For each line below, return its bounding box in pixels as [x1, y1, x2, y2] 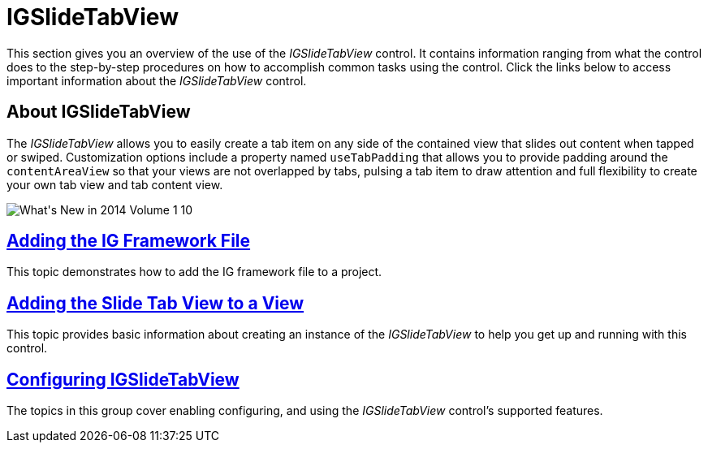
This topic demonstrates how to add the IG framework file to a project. [6, 265, 382, 279]
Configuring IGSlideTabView [6, 369, 240, 390]
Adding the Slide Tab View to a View [6, 292, 304, 313]
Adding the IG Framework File [6, 231, 251, 252]
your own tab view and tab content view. [6, 177, 223, 192]
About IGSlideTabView [6, 101, 191, 123]
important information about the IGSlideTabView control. [6, 73, 307, 88]
